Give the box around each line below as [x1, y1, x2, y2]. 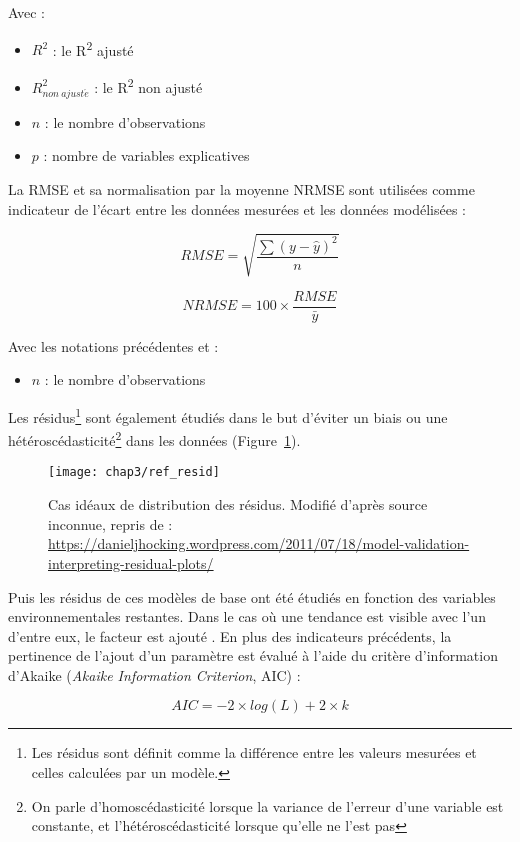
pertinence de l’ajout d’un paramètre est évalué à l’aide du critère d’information [8, 645, 498, 666]
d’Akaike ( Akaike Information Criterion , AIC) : [8, 664, 301, 685]
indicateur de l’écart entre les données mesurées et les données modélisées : [8, 198, 467, 219]
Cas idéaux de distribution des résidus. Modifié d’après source [48, 494, 428, 515]
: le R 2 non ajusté [94, 73, 203, 97]
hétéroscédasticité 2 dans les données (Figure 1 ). [8, 427, 301, 450]
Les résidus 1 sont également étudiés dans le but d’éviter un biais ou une [8, 403, 448, 427]
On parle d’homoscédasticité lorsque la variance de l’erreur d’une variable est [31, 795, 504, 816]
